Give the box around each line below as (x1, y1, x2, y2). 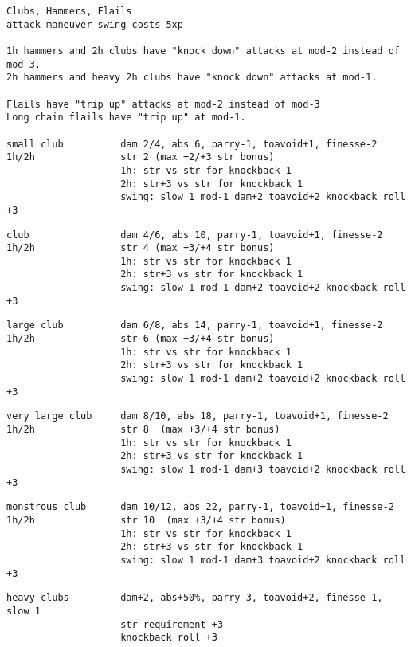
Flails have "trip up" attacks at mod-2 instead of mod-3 (6, 98, 320, 110)
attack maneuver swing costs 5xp (6, 18, 183, 30)
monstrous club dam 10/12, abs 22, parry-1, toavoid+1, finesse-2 (6, 501, 394, 513)
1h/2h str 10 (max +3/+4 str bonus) (6, 514, 286, 526)
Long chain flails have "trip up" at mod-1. (6, 112, 246, 124)
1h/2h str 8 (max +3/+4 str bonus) (6, 424, 280, 436)
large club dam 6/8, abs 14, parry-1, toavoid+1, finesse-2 (6, 320, 383, 331)
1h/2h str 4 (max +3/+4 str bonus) (6, 242, 275, 254)
